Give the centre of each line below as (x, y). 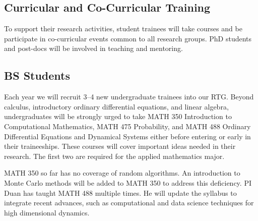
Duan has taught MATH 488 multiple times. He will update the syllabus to (120, 192)
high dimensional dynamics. (47, 212)
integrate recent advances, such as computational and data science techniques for (129, 203)
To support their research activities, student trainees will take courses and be (123, 29)
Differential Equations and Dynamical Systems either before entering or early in (127, 136)
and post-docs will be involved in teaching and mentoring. (93, 48)
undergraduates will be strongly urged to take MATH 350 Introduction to (118, 116)
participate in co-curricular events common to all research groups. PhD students (128, 38)
